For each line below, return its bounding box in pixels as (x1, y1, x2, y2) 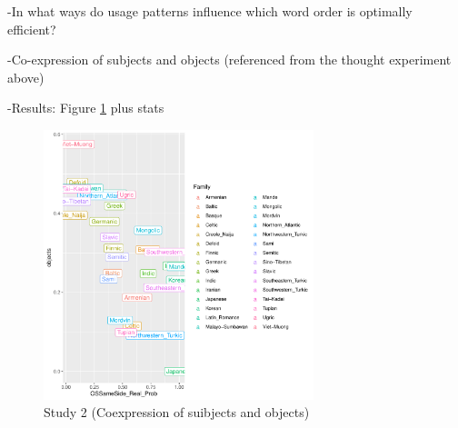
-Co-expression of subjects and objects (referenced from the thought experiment (7, 50, 452, 69)
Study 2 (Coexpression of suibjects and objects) (44, 403, 310, 422)
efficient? (7, 19, 56, 38)
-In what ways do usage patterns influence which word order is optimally (7, 2, 413, 20)
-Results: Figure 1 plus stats (7, 98, 164, 117)
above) (7, 67, 45, 86)
